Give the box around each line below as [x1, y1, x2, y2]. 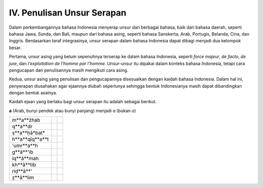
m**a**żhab [12, 117, 40, 124]
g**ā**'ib [12, 149, 34, 155]
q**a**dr [12, 123, 33, 130]
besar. [9, 44, 22, 51]
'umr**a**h [12, 142, 38, 149]
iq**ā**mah [12, 155, 39, 162]
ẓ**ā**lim [12, 174, 34, 181]
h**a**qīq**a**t [12, 136, 49, 143]
